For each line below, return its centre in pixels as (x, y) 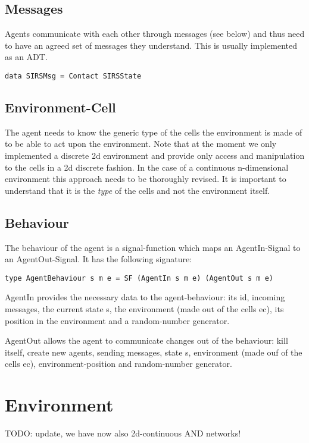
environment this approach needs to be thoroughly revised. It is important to (146, 179)
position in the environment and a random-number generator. (117, 320)
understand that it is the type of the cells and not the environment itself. (138, 190)
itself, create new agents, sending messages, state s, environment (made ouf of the (154, 352)
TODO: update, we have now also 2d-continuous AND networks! (123, 433)
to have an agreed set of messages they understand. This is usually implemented (151, 45)
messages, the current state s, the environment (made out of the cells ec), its (144, 309)
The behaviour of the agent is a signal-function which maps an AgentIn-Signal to (153, 247)
